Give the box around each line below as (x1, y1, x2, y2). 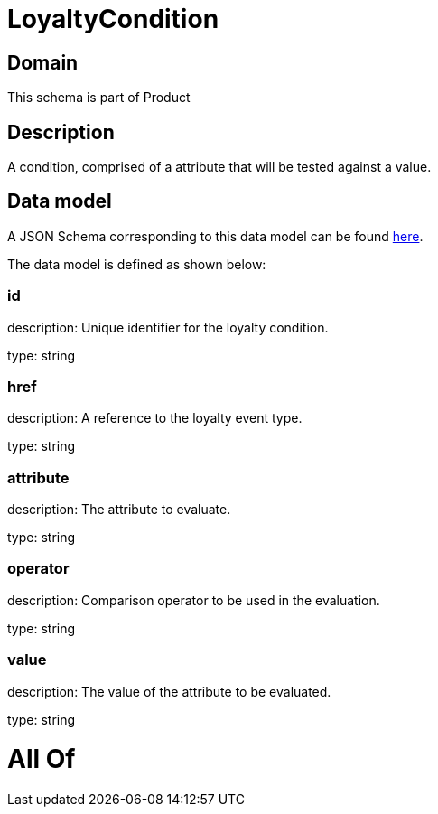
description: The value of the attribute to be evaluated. (7, 683, 331, 699)
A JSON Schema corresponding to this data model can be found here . (7, 228, 424, 244)
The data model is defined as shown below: (7, 256, 266, 272)
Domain (7, 51, 79, 74)
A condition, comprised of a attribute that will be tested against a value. (7, 159, 432, 175)
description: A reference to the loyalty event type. (7, 410, 303, 426)
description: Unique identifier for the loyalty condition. (7, 319, 329, 335)
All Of (7, 744, 76, 775)
